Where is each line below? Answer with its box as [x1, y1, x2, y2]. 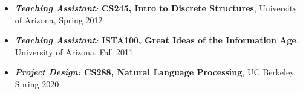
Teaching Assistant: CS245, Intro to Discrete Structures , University [15, 2, 298, 14]
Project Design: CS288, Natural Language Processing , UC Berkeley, [15, 66, 296, 78]
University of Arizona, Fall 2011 [15, 45, 133, 58]
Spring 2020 [15, 77, 59, 90]
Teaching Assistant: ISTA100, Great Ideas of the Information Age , [15, 34, 299, 46]
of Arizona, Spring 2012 [15, 13, 103, 26]
